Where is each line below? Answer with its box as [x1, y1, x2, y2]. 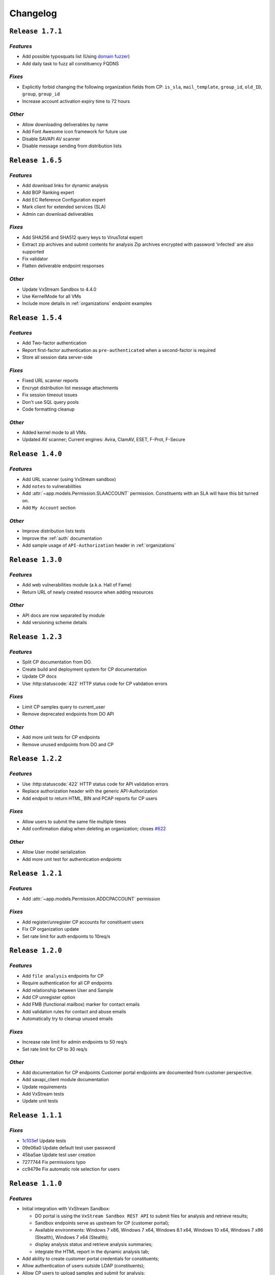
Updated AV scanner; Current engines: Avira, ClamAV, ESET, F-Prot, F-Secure [22, 437, 185, 443]
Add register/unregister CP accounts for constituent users [22, 919, 144, 925]
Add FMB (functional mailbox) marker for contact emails [22, 1001, 140, 1007]
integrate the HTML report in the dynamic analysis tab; [35, 1248, 150, 1255]
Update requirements [22, 1084, 67, 1090]
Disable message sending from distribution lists [22, 143, 122, 149]
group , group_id [22, 91, 60, 97]
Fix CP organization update [22, 926, 79, 932]
